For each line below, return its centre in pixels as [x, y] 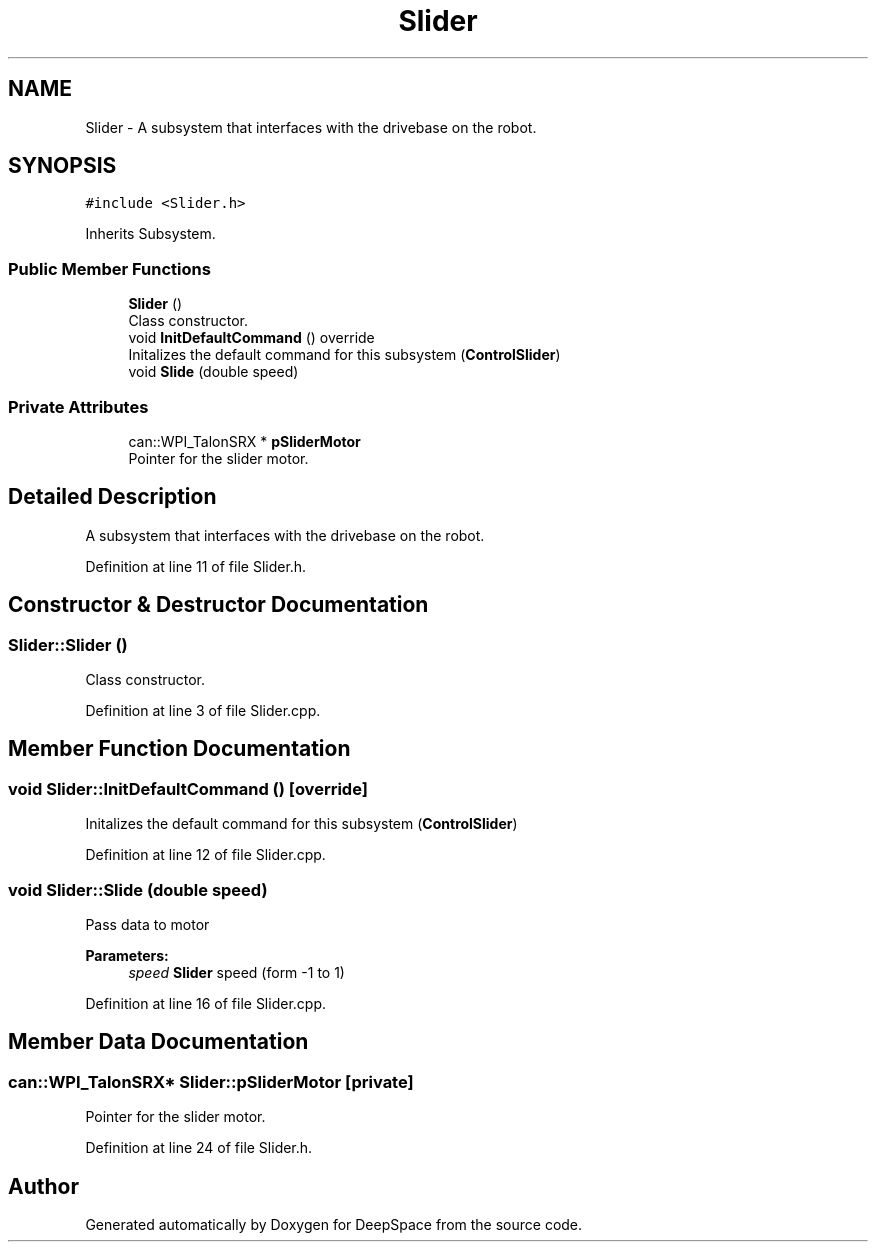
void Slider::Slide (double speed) [138, 889]
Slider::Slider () [68, 644]
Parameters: [127, 955]
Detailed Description [112, 497]
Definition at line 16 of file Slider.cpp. [205, 1003]
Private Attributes [78, 406]
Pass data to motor [147, 924]
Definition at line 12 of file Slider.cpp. [205, 855]
